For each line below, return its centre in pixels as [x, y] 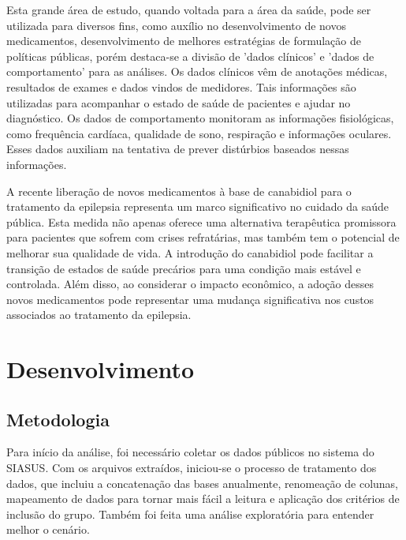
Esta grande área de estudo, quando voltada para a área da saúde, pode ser [189, 9]
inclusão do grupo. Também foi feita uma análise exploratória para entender [190, 514]
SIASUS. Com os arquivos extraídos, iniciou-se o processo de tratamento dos [192, 468]
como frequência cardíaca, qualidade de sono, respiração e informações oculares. [199, 133]
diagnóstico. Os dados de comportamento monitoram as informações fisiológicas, [200, 118]
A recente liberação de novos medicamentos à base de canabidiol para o [179, 191]
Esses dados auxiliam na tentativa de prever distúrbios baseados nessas [178, 149]
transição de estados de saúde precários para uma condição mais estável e [184, 268]
